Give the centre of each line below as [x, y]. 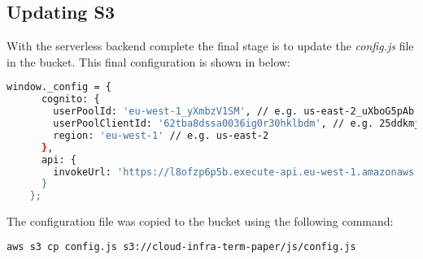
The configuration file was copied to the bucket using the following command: [200, 221]
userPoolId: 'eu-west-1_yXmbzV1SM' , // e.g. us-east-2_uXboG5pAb [234, 112]
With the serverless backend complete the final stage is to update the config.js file [210, 46]
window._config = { [59, 87]
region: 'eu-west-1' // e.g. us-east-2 [161, 135]
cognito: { [70, 99]
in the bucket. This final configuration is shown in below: [148, 61]
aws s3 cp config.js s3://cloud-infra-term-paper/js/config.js [181, 246]
